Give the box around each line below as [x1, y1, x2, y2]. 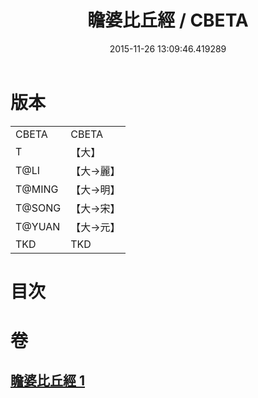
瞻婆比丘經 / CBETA [87, 9, 249, 32]
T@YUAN [15, 219, 61, 233]
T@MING [15, 182, 59, 196]
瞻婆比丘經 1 [10, 372, 86, 390]
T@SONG [15, 201, 62, 215]
